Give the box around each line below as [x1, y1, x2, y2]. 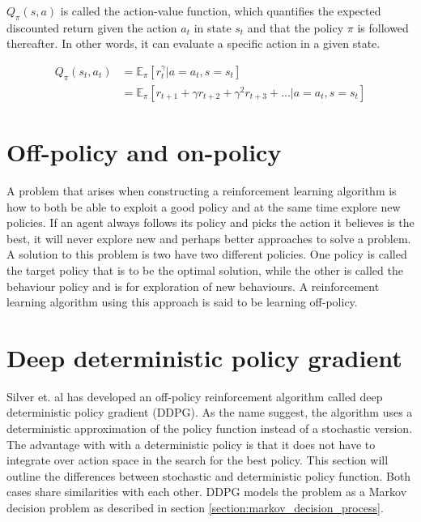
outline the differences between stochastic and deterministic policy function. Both [6, 467, 411, 484]
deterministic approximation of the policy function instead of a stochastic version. [6, 420, 413, 437]
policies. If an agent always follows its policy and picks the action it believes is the [6, 214, 415, 231]
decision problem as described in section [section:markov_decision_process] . [6, 499, 384, 516]
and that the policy [247, 19, 344, 36]
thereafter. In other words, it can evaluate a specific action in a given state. [6, 35, 381, 52]
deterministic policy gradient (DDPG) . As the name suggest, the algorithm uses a [6, 404, 413, 421]
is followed [357, 19, 409, 36]
